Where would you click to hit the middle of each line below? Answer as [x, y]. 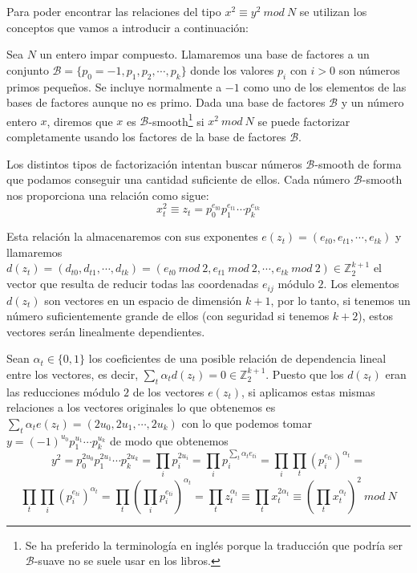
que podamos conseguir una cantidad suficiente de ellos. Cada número [178, 179]
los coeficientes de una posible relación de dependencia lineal [237, 358]
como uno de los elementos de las [325, 86]
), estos [375, 316]
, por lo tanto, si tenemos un [340, 300]
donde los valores [232, 69]
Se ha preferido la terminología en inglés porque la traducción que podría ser [214, 545]
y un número [372, 102]
